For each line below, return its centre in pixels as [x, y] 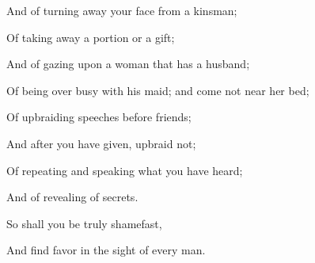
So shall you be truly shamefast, [84, 223]
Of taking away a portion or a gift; [91, 37]
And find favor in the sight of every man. [106, 250]
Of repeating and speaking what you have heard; [125, 170]
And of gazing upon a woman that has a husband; [128, 64]
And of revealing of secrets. [72, 197]
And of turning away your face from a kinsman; [122, 10]
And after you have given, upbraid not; [101, 143]
